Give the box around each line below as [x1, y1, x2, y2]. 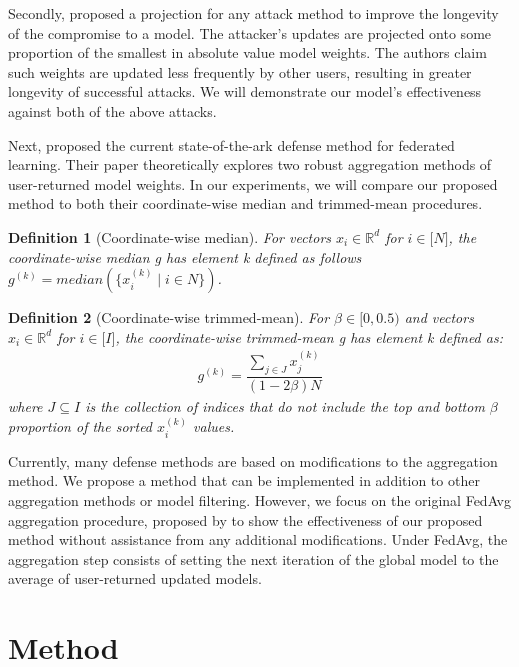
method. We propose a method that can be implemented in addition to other [8, 470, 480, 491]
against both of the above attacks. [8, 100, 217, 121]
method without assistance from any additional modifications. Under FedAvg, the [8, 529, 508, 550]
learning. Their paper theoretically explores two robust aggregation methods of [8, 154, 492, 175]
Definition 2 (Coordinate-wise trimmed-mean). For [8, 307, 330, 328]
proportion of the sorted [8, 416, 153, 437]
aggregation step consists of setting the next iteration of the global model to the [8, 548, 499, 569]
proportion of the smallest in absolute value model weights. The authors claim [8, 42, 487, 63]
